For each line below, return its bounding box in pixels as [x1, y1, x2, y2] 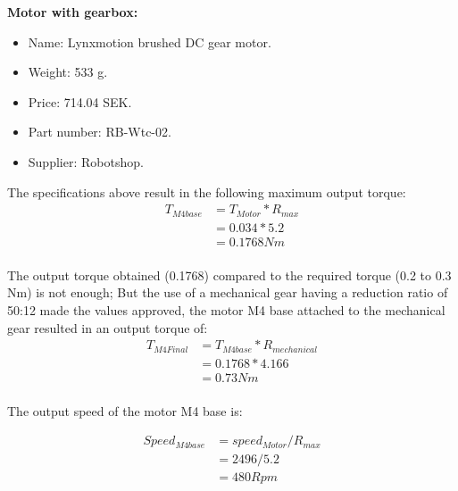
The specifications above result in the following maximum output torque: [7, 182, 406, 201]
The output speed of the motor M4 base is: [7, 401, 243, 420]
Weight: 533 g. [28, 62, 108, 81]
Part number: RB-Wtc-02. [28, 122, 171, 141]
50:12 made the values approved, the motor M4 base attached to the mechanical [7, 300, 446, 319]
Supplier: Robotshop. [28, 152, 144, 171]
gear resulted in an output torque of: [7, 318, 208, 337]
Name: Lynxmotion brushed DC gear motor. [28, 32, 271, 51]
